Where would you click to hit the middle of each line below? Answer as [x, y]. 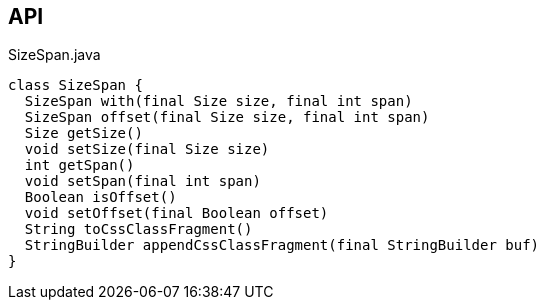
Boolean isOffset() [100, 197]
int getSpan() [79, 165]
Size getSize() [83, 133]
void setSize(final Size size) [147, 149]
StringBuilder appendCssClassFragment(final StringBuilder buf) [282, 245]
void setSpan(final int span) [142, 181]
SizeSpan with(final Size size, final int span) [218, 101]
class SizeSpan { [75, 85]
